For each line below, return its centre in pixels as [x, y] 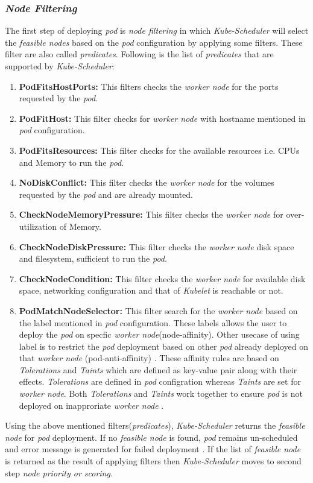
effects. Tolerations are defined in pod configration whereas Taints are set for [160, 381]
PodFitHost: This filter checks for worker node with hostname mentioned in [162, 118]
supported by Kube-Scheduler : [60, 66]
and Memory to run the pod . [71, 162]
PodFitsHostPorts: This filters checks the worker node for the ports [149, 86]
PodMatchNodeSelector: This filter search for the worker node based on [158, 310]
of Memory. [80, 226]
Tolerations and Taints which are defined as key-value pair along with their [158, 369]
